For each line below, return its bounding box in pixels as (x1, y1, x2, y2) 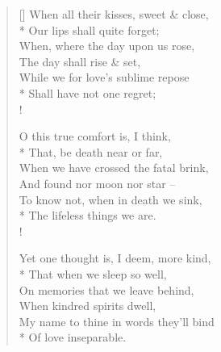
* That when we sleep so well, (19, 265, 167, 282)
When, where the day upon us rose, (19, 37, 195, 54)
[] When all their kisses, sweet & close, (19, 6, 209, 22)
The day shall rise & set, (19, 52, 141, 69)
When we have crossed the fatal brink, (19, 159, 209, 176)
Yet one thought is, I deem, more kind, (19, 249, 211, 266)
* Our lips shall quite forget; (19, 21, 160, 38)
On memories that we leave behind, (19, 281, 194, 298)
